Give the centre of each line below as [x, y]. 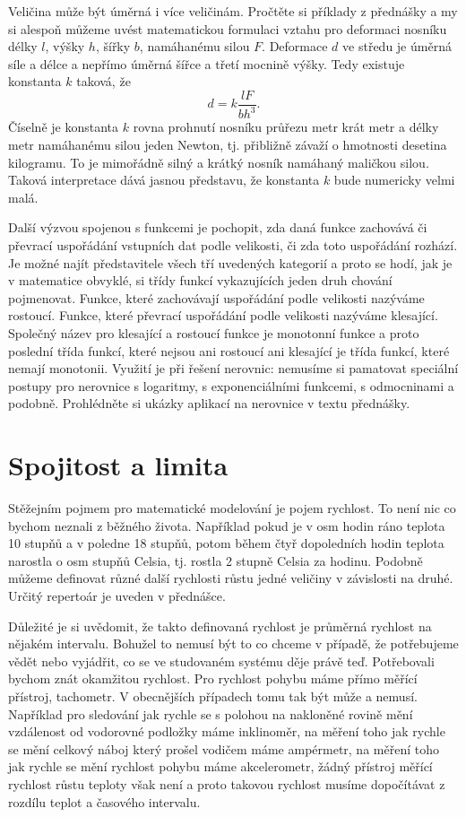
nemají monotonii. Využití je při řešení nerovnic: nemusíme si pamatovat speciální [233, 368]
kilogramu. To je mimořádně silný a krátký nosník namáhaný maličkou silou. [219, 162]
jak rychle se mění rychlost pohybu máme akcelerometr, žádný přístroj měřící [220, 766]
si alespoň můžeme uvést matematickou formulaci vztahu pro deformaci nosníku [228, 28]
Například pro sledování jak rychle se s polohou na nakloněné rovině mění [211, 713]
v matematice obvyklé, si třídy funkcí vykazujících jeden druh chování [200, 280]
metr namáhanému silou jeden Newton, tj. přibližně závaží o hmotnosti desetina [228, 144]
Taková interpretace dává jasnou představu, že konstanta [164, 180]
